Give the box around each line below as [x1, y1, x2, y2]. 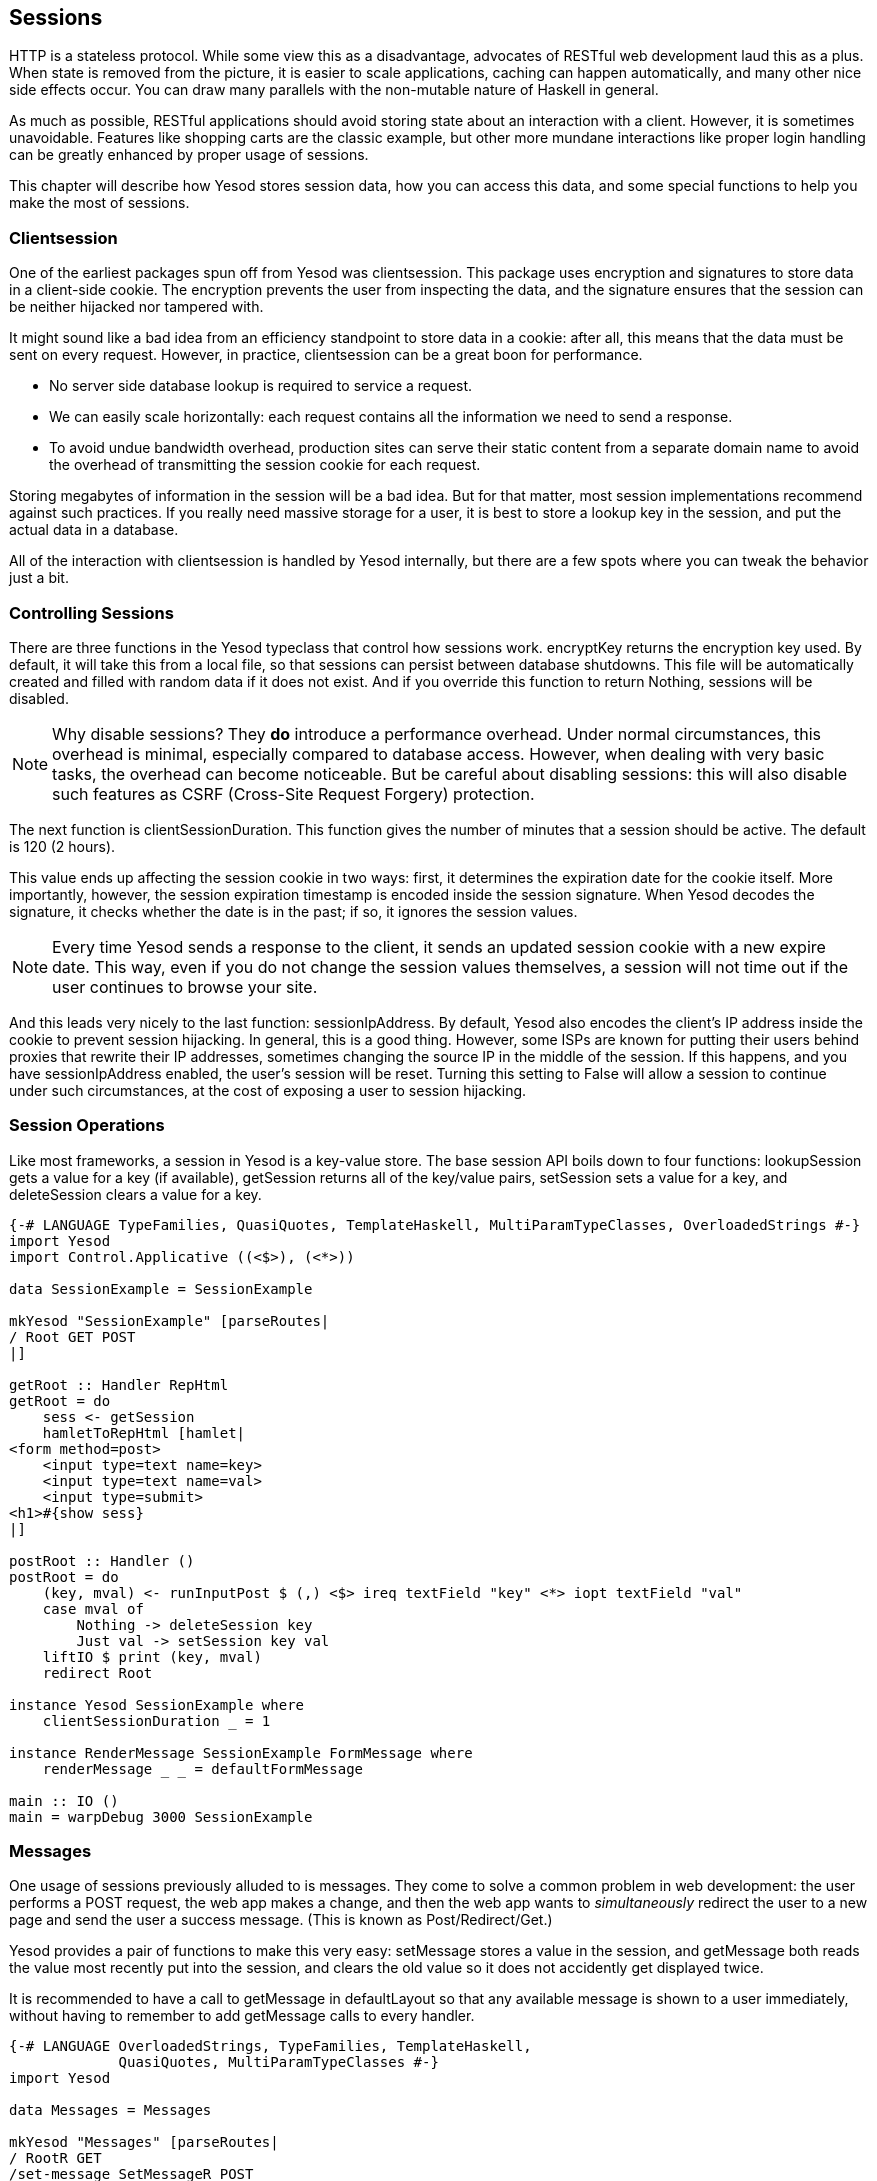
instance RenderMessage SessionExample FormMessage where [9, 1744, 473, 1761]
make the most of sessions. [9, 194, 190, 212]
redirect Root [42, 1664, 153, 1681]
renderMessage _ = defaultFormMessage [42, 1760, 364, 1777]
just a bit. [9, 569, 69, 587]
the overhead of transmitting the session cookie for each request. [49, 456, 481, 474]
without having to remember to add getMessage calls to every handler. [9, 2007, 475, 2025]
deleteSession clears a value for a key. [9, 1185, 262, 1203]
